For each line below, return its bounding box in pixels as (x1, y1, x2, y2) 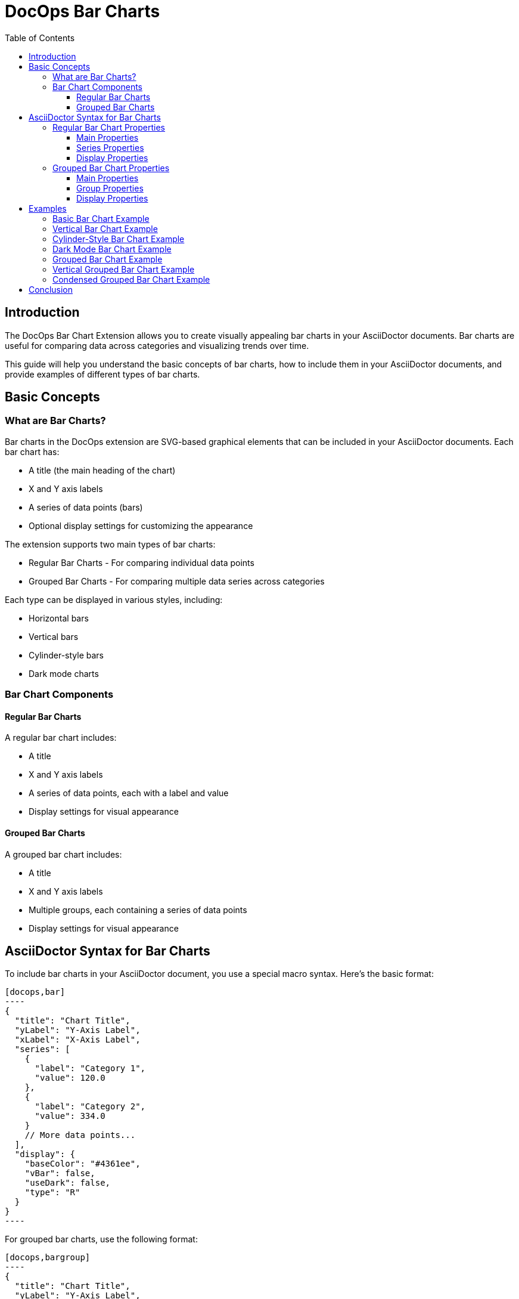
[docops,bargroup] (5, 1252, 91, 1263)
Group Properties (76, 183, 144, 193)
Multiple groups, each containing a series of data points (29, 904, 247, 915)
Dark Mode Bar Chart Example (52, 243, 172, 254)
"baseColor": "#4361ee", (24, 1159, 141, 1169)
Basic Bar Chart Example (52, 213, 150, 224)
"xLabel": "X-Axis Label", (14, 1035, 141, 1045)
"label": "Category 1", (35, 1063, 146, 1074)
